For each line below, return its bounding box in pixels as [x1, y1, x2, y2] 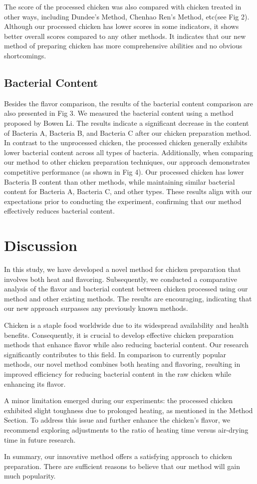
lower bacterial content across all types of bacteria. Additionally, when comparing [4, 147, 253, 157]
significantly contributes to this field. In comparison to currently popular [4, 349, 227, 359]
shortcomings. [4, 50, 46, 60]
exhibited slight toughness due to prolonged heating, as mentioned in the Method [4, 405, 253, 415]
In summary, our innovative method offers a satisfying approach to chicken [4, 451, 233, 462]
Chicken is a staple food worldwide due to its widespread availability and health [4, 319, 249, 330]
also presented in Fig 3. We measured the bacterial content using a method [4, 108, 234, 118]
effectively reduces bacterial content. [4, 206, 115, 216]
